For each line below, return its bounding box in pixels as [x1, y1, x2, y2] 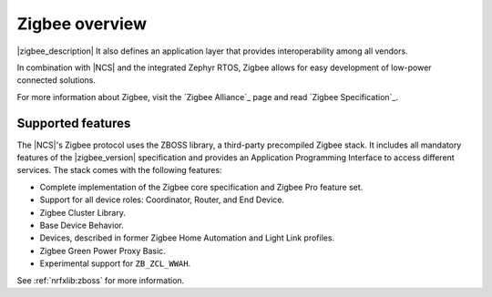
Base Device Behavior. [39, 220, 125, 230]
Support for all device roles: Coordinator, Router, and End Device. [39, 194, 285, 205]
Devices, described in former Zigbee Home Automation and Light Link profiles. [39, 232, 335, 243]
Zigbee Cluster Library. [39, 207, 127, 218]
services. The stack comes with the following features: [16, 165, 222, 176]
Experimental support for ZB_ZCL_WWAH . [39, 258, 191, 269]
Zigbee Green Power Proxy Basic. [39, 245, 166, 256]
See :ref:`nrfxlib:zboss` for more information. [16, 274, 185, 286]
